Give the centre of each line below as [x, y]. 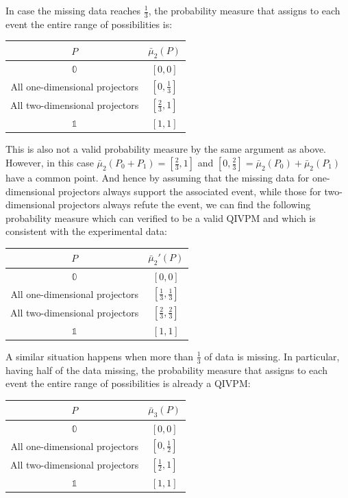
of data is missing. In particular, [272, 356]
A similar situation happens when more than [100, 356]
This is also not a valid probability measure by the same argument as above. [166, 149]
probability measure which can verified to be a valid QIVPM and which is [161, 217]
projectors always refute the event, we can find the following [185, 204]
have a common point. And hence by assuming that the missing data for [158, 177]
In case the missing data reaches [73, 10]
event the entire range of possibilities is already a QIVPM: [128, 383]
